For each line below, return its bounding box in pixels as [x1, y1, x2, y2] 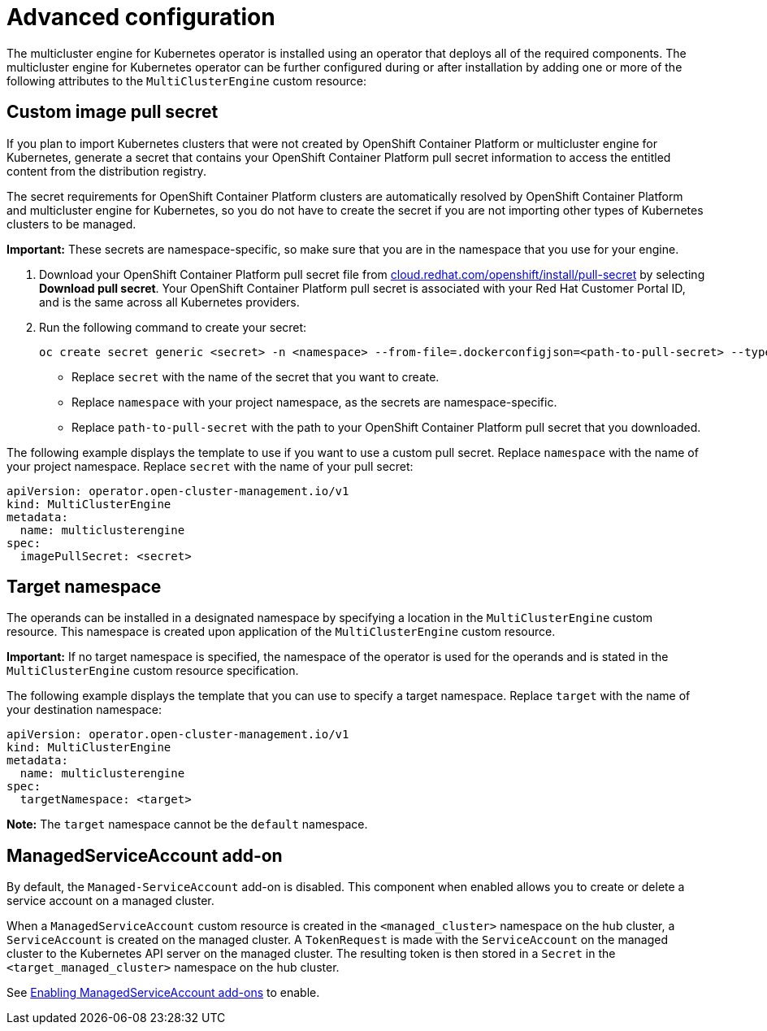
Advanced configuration [6, 3, 275, 31]
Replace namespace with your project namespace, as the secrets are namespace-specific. [71, 394, 557, 409]
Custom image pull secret [6, 102, 219, 123]
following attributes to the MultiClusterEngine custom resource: [6, 73, 366, 88]
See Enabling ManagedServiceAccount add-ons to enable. [6, 985, 320, 1000]
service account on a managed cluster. [6, 894, 214, 908]
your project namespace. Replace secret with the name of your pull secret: [6, 459, 414, 473]
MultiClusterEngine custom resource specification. [6, 663, 299, 678]
